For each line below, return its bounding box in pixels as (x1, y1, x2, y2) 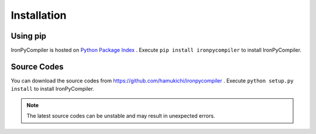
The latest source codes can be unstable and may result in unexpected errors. (26, 112, 215, 119)
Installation (11, 9, 67, 22)
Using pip (11, 31, 47, 41)
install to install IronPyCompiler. (11, 85, 95, 92)
